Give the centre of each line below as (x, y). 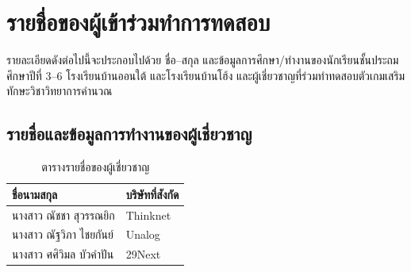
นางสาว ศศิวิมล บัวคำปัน (63, 254)
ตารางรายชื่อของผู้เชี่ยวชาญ (96, 167)
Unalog (143, 234)
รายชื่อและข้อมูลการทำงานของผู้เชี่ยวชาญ (129, 134)
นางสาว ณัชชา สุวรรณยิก (63, 215)
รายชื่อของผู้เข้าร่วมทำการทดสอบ (138, 22)
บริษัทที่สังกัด (152, 194)
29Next (143, 254)
